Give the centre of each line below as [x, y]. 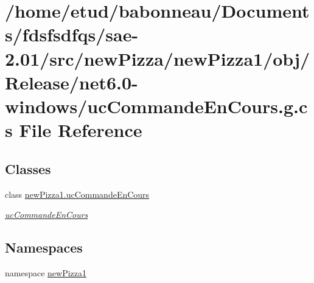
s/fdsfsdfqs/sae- [72, 34]
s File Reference [74, 130]
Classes [28, 168]
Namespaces [44, 247]
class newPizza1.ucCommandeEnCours [77, 194]
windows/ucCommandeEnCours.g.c [156, 106]
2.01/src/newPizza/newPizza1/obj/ [158, 58]
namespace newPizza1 [46, 272]
